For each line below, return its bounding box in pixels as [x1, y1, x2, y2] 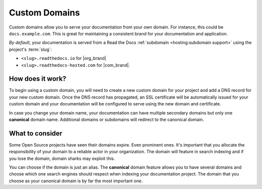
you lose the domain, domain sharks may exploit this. [9, 155, 115, 161]
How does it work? [9, 75, 66, 83]
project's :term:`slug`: [9, 46, 52, 52]
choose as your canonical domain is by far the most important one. [9, 178, 143, 184]
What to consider [9, 129, 63, 137]
